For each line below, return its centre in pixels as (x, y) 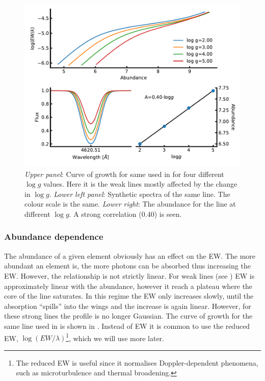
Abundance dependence (54, 237)
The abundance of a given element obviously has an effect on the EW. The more (130, 255)
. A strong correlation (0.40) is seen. (125, 214)
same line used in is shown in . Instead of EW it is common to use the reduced (127, 326)
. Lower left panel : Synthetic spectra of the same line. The (140, 194)
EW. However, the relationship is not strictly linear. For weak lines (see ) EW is (129, 275)
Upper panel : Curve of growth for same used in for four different (124, 174)
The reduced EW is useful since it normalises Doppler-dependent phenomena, (137, 362)
